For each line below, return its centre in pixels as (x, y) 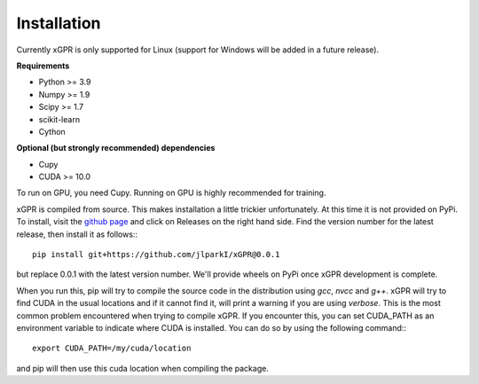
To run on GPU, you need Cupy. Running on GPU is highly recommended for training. (171, 193)
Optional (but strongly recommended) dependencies (116, 148)
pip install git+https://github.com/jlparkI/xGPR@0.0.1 (156, 255)
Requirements (43, 66)
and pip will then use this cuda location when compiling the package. (143, 368)
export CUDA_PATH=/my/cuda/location (112, 349)
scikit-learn (59, 119)
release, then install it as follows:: (77, 234)
